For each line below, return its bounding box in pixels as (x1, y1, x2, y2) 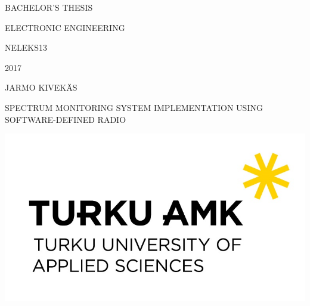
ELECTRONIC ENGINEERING (5, 21, 125, 33)
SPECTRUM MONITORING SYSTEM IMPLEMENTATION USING (5, 101, 263, 113)
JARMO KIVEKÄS (5, 81, 77, 94)
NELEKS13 (5, 41, 47, 54)
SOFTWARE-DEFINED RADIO (5, 113, 126, 125)
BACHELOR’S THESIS (5, 1, 93, 13)
